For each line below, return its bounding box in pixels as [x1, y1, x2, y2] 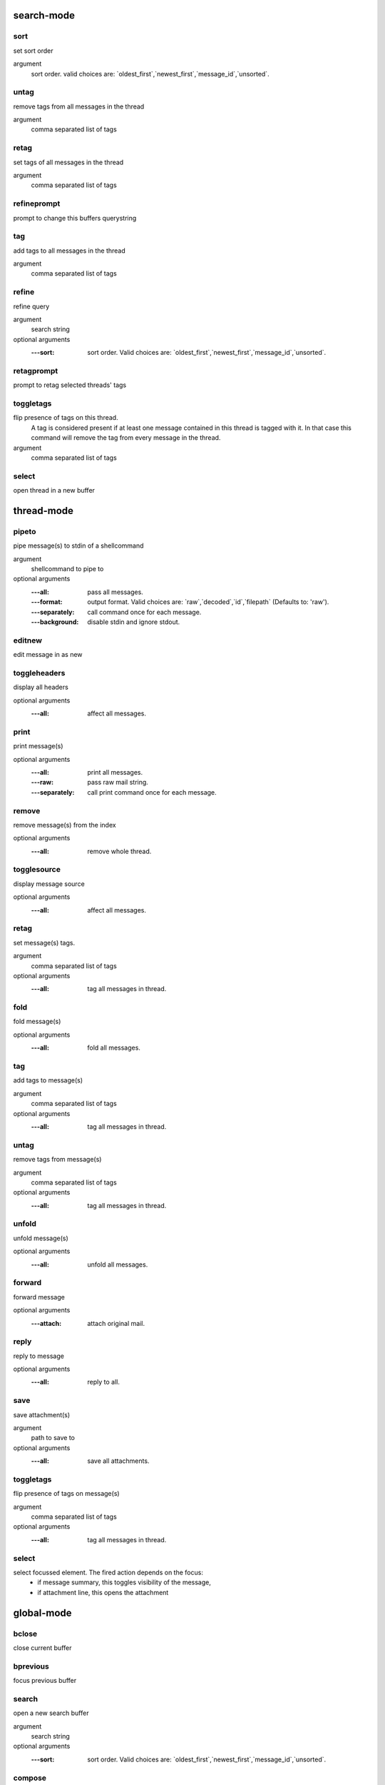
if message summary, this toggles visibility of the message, [37, 1578, 212, 1587]
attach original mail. [87, 1319, 145, 1327]
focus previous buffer [13, 1676, 77, 1685]
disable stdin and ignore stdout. [87, 618, 180, 626]
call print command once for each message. [87, 788, 217, 796]
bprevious [13, 1661, 49, 1671]
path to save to [31, 1434, 75, 1442]
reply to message [13, 1352, 64, 1360]
